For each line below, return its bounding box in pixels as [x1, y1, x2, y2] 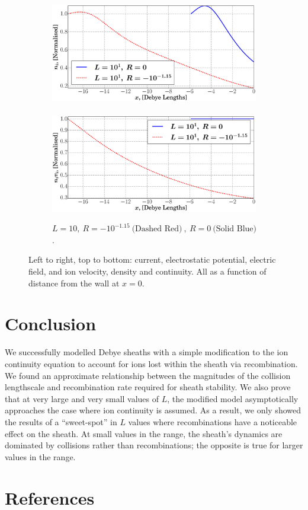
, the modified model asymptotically [167, 392, 299, 404]
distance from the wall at [28, 276, 120, 289]
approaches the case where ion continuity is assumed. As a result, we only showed [5, 404, 301, 416]
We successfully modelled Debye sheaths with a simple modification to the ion [5, 346, 288, 358]
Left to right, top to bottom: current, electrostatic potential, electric [28, 253, 276, 266]
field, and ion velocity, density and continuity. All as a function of [28, 265, 267, 278]
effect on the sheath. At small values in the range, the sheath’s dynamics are [5, 427, 283, 439]
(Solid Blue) [213, 225, 257, 234]
